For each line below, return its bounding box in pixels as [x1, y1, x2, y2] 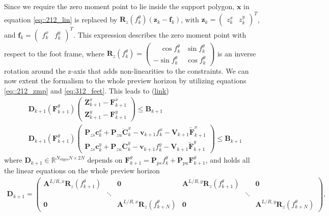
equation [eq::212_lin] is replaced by [4, 14, 118, 24]
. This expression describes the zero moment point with [73, 29, 246, 40]
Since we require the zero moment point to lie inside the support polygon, [4, 1, 235, 11]
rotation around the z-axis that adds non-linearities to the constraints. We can [4, 65, 249, 76]
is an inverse [217, 48, 256, 58]
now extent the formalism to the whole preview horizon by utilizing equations [4, 75, 246, 86]
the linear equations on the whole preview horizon [4, 165, 160, 176]
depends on [87, 155, 123, 165]
